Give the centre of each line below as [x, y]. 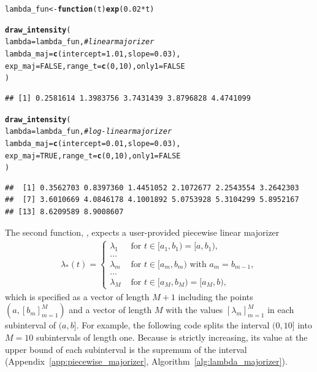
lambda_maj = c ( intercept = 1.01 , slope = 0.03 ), [93, 54]
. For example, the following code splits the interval [173, 325]
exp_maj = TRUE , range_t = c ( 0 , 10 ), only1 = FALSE [93, 156]
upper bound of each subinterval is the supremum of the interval [126, 349]
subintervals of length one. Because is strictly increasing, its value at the [172, 337]
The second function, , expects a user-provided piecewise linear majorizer [142, 232]
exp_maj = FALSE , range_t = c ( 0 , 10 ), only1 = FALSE [95, 66]
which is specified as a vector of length [77, 296]
